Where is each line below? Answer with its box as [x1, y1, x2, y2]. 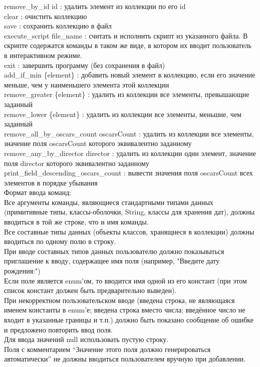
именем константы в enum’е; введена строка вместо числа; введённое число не [4, 304, 245, 315]
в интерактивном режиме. [4, 49, 82, 60]
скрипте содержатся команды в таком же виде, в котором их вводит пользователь [4, 40, 251, 50]
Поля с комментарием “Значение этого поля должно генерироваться [4, 343, 211, 354]
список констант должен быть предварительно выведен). [4, 285, 177, 295]
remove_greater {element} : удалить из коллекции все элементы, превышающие [4, 89, 249, 99]
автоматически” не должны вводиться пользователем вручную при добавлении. [4, 353, 246, 364]
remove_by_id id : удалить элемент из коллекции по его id [4, 1, 186, 11]
